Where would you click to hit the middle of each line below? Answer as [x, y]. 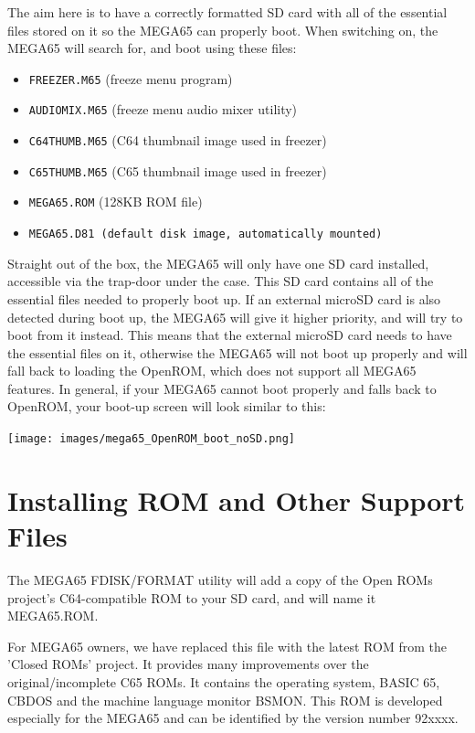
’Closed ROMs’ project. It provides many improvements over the [188, 664]
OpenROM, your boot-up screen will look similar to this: [167, 406]
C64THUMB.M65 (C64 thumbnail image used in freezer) [178, 140]
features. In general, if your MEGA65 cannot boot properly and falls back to [222, 388]
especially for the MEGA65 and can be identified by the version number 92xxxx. [233, 718]
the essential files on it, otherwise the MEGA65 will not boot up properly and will [237, 352]
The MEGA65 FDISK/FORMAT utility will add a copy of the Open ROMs [220, 580]
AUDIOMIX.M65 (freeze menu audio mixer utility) [163, 109]
